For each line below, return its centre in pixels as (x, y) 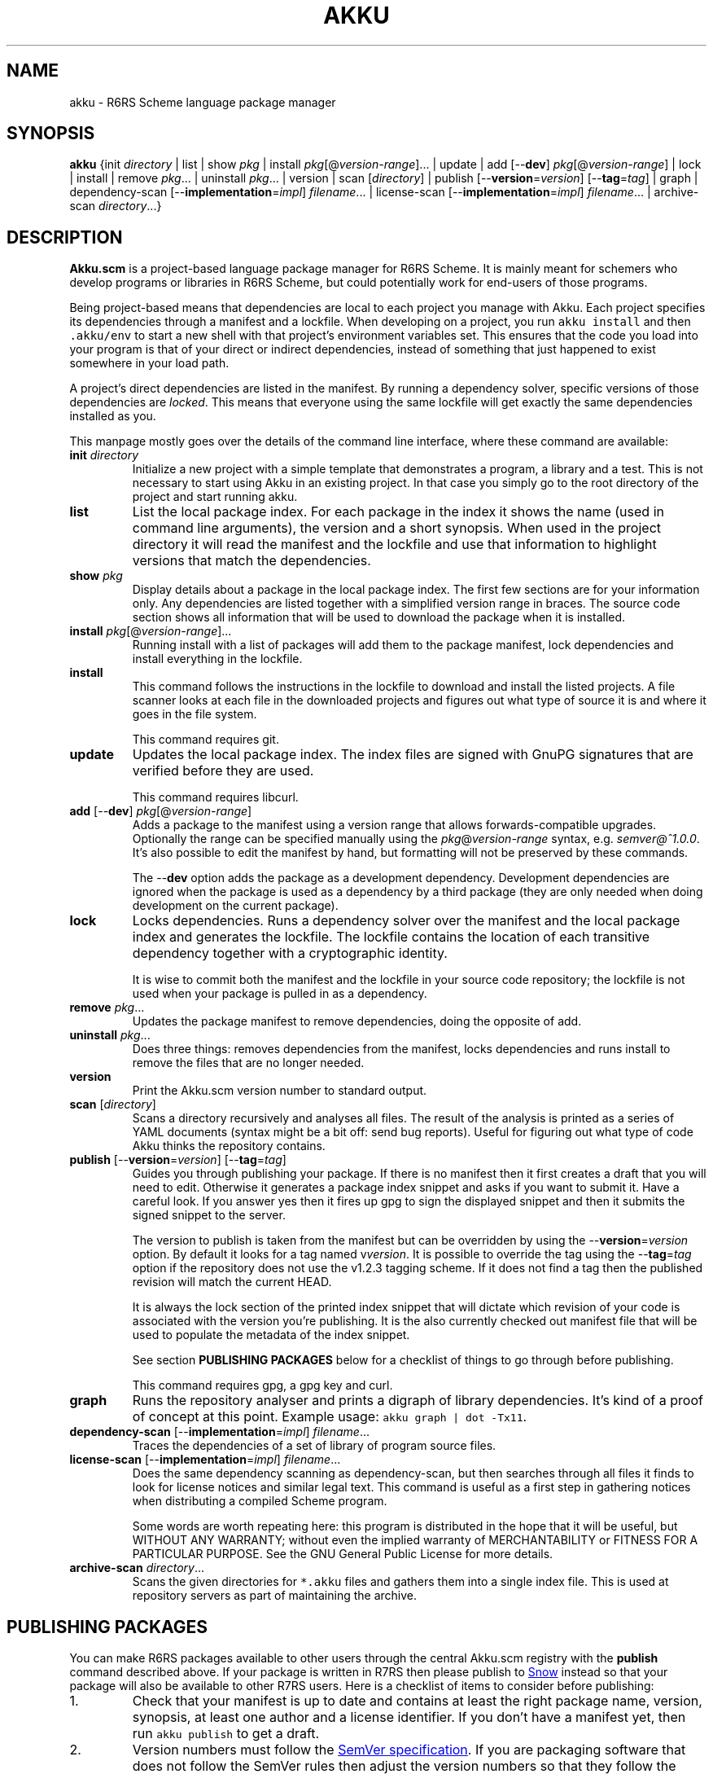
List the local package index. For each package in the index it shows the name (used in (398, 512)
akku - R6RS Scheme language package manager (203, 102)
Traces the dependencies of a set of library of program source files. (314, 1446)
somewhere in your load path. (149, 363)
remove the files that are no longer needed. (248, 1063)
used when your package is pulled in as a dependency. (280, 994)
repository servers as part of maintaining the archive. (275, 1596)
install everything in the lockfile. (217, 659)
